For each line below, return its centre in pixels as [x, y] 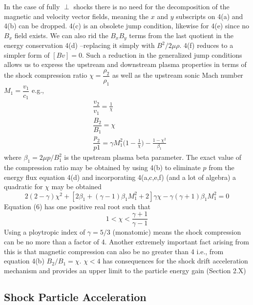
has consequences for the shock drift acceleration [175, 261]
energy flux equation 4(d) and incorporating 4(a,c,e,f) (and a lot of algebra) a [120, 177]
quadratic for [23, 186]
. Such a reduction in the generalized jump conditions [162, 54]
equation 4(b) [24, 261]
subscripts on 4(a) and [210, 16]
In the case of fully [32, 6]
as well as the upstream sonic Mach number [178, 75]
